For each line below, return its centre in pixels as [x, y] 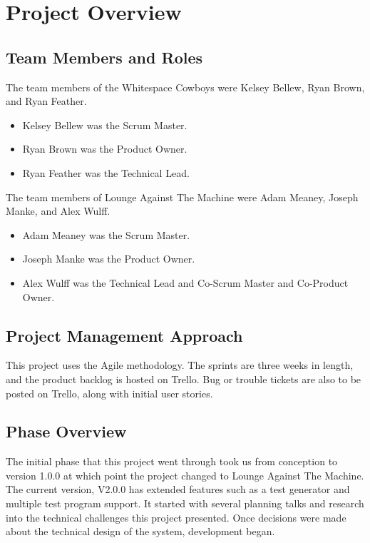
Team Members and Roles [104, 57]
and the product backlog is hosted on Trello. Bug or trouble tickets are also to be [184, 379]
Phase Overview [66, 431]
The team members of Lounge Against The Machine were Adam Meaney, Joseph [182, 197]
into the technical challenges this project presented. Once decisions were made [176, 517]
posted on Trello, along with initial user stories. [109, 393]
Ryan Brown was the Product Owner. [105, 149]
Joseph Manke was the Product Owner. [109, 259]
